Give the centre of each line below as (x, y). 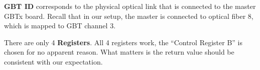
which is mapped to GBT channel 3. (60, 26)
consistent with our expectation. (53, 61)
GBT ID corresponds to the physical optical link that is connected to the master (130, 6)
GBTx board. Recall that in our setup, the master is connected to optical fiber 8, (129, 16)
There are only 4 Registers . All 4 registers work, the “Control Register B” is (123, 42)
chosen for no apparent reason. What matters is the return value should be (119, 52)
